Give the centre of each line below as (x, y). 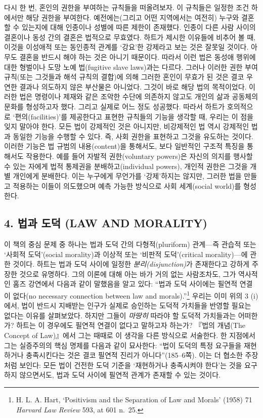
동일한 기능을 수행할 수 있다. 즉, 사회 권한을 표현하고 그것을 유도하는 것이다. (133, 136)
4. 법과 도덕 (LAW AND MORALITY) (106, 223)
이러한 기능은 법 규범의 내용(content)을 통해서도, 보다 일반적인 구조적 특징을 (124, 146)
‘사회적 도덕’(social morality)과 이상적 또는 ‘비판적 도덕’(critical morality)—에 (126, 254)
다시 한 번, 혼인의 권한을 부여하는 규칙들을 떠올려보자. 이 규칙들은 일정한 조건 (127, 7)
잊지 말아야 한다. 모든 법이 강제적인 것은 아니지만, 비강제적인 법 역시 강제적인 (127, 126)
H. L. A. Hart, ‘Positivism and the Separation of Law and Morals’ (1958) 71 (134, 400)
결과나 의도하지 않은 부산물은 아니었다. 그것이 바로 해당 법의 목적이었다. (133, 86)
